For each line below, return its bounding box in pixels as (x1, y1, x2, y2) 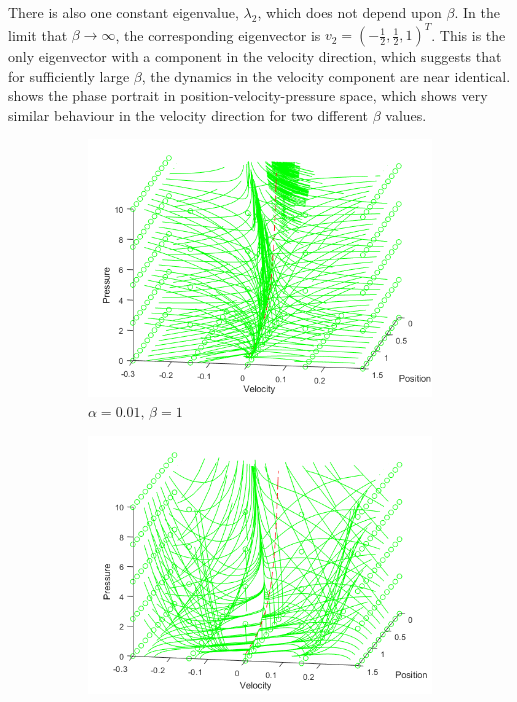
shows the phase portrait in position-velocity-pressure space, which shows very (8, 85, 488, 106)
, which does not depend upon (257, 2, 442, 22)
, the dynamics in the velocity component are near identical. (141, 65, 511, 86)
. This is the (431, 24, 506, 45)
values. (385, 104, 427, 125)
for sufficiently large (8, 65, 130, 86)
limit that (8, 24, 68, 45)
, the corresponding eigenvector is (115, 24, 321, 45)
